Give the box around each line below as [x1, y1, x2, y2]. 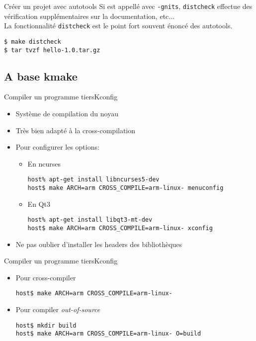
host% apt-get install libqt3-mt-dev [27, 216, 153, 224]
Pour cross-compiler [15, 272, 76, 282]
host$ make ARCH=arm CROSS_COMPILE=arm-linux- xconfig [27, 224, 213, 232]
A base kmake [4, 68, 78, 84]
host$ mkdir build [15, 322, 77, 329]
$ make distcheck [4, 38, 61, 45]
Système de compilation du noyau [15, 108, 118, 119]
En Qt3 [27, 198, 50, 209]
